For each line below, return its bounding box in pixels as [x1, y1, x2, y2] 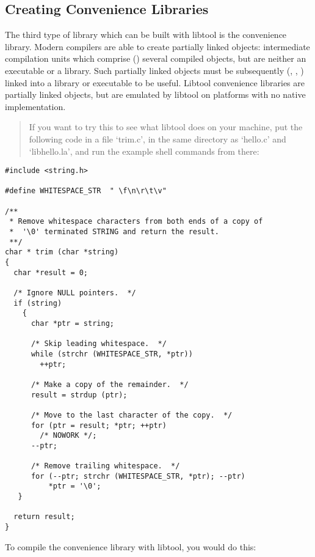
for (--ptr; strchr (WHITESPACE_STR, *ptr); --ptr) [31, 471, 245, 481]
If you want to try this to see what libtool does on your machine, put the [29, 120, 303, 133]
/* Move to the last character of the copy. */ [31, 410, 233, 419]
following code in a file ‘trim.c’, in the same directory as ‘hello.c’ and [29, 132, 286, 145]
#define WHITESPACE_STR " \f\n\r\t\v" [5, 186, 167, 196]
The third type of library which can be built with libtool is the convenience [5, 28, 287, 41]
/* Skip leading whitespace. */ [31, 339, 167, 349]
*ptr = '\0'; [48, 482, 101, 491]
